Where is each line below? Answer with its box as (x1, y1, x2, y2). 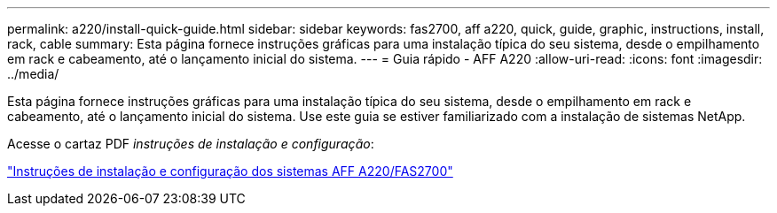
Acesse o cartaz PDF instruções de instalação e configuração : (7, 136, 374, 151)
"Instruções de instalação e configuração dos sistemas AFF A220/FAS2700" (7, 164, 453, 179)
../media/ (7, 66, 59, 81)
